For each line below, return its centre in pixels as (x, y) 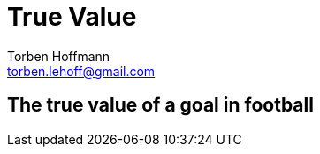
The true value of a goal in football (160, 105)
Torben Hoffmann (59, 56)
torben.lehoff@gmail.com (81, 71)
